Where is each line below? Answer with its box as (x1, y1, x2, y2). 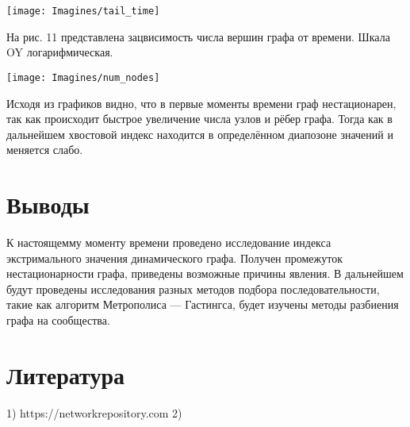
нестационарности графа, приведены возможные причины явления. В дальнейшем (6, 265, 404, 282)
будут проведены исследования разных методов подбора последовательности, (6, 280, 380, 297)
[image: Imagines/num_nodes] (6, 71, 160, 83)
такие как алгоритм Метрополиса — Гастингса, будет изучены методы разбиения (6, 296, 399, 313)
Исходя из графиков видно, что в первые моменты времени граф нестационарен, (6, 94, 397, 111)
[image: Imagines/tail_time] (6, 6, 160, 17)
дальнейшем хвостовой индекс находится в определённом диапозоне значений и (6, 125, 393, 142)
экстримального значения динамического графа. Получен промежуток (6, 249, 343, 266)
